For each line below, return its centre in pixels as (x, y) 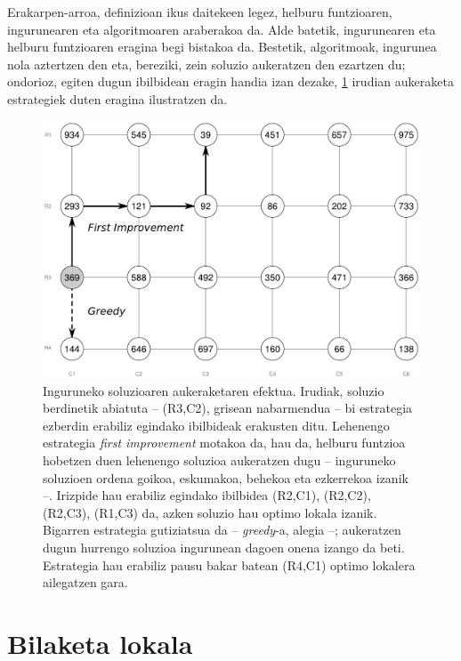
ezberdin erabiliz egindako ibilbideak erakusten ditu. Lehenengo (216, 425)
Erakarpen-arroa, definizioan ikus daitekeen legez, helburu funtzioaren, (200, 12)
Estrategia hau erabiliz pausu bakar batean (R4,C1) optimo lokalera (229, 564)
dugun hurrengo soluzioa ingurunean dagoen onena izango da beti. (224, 547)
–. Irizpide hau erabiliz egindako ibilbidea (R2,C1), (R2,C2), (207, 495)
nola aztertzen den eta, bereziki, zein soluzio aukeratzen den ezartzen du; (206, 64)
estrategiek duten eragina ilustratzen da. (117, 98)
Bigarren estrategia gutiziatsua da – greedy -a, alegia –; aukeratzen (222, 530)
